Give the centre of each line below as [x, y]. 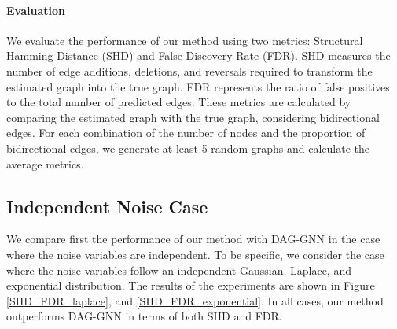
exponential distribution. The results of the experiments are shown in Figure [191, 285]
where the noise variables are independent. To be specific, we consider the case [195, 254]
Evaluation [36, 10]
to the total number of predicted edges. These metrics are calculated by [179, 102]
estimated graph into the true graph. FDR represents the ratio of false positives [198, 86]
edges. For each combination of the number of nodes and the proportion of [186, 133]
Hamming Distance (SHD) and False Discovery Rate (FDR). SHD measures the [198, 55]
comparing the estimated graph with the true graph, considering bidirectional [193, 117]
